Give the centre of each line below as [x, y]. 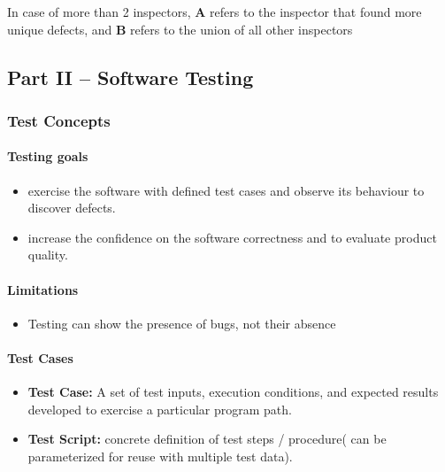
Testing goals [48, 156]
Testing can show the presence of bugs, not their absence [182, 323]
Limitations [43, 289]
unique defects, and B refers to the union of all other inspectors [180, 29]
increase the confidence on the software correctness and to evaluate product [232, 237]
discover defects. [72, 208]
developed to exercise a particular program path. [160, 409]
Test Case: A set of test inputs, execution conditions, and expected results [233, 392]
